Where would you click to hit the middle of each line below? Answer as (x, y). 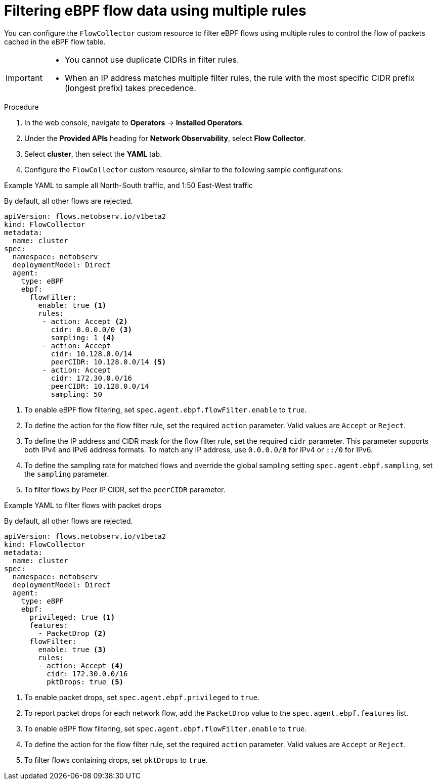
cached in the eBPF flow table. (55, 41)
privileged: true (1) (72, 617)
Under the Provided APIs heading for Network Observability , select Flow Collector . (165, 138)
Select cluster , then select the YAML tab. (93, 154)
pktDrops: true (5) (85, 682)
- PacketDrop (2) (72, 633)
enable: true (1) (72, 305)
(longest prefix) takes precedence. (130, 88)
